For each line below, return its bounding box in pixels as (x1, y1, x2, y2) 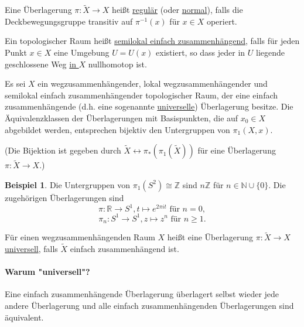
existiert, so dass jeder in (156, 46, 245, 58)
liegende (256, 46, 285, 58)
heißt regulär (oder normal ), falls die (112, 4, 243, 16)
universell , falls (5, 243, 58, 255)
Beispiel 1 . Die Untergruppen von (5, 178, 131, 190)
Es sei (5, 77, 26, 90)
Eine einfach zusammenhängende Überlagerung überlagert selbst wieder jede (5, 288, 279, 300)
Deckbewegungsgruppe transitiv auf (5, 15, 133, 27)
